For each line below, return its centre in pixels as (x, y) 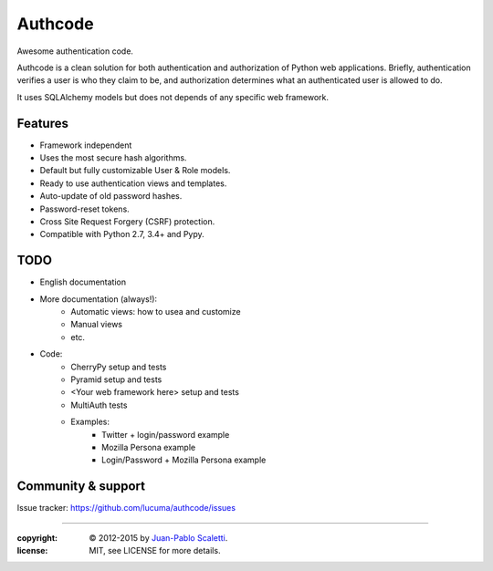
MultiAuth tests (99, 405)
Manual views (97, 325)
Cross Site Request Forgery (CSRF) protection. (127, 221)
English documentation (83, 282)
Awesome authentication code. (75, 51)
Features (42, 123)
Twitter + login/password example (166, 434)
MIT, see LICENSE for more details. (155, 551)
